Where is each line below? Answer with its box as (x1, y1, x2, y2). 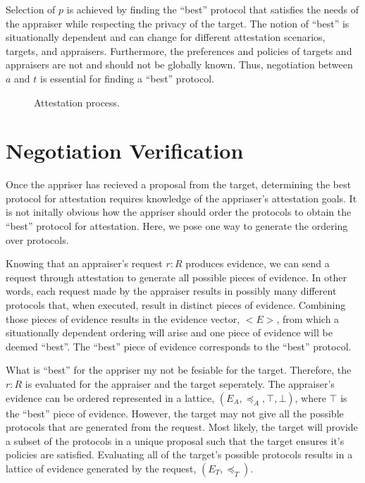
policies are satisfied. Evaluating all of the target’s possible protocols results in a (6, 447, 353, 462)
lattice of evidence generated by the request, (6, 460, 197, 475)
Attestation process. (34, 94, 120, 109)
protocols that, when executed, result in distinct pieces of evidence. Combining (6, 298, 346, 312)
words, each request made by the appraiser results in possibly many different (6, 283, 337, 298)
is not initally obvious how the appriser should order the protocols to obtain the (6, 204, 352, 219)
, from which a (276, 311, 340, 326)
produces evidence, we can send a (185, 256, 330, 271)
